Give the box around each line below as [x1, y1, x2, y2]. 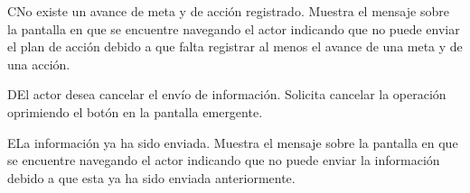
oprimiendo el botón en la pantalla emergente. [7, 102, 263, 121]
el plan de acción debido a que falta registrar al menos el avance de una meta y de [7, 37, 463, 56]
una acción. [7, 54, 70, 73]
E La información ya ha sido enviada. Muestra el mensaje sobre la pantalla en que [7, 133, 458, 152]
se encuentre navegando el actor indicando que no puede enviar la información [7, 151, 440, 170]
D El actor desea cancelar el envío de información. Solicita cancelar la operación [7, 85, 446, 104]
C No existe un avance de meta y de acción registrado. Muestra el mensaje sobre [7, 2, 449, 20]
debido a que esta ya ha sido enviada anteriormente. [7, 168, 296, 187]
